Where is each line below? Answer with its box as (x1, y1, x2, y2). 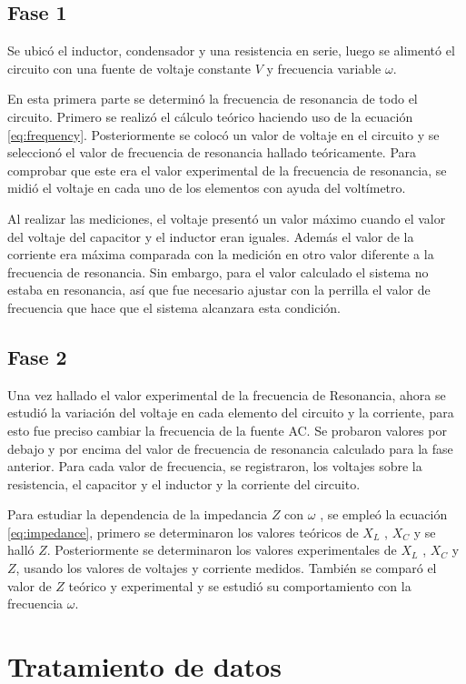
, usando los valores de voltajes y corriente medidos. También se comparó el (15, 558, 437, 578)
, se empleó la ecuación (320, 505, 448, 524)
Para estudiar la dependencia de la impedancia (7, 505, 268, 524)
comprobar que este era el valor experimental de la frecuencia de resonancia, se (7, 160, 447, 179)
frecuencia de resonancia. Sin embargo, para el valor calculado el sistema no (7, 262, 429, 281)
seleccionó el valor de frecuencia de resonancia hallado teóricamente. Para (7, 143, 417, 162)
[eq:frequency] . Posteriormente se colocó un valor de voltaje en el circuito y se (7, 125, 440, 144)
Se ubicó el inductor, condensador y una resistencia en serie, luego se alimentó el (7, 41, 455, 60)
